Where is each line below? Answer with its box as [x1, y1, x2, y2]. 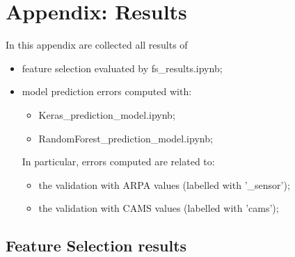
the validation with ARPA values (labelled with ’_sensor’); [38, 177, 290, 192]
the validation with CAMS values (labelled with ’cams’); [38, 201, 279, 215]
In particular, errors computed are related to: [22, 154, 215, 169]
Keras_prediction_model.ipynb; [38, 107, 175, 122]
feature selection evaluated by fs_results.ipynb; [22, 60, 223, 75]
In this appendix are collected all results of [6, 38, 188, 52]
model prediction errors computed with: [22, 84, 192, 99]
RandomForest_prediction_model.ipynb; [38, 131, 213, 145]
